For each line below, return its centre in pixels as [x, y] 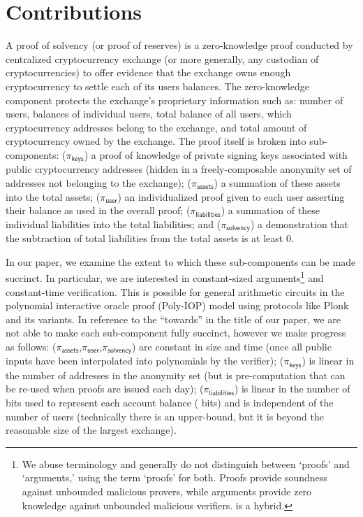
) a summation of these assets [277, 182]
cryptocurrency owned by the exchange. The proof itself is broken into [156, 141]
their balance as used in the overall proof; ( [98, 210]
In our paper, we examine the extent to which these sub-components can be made [181, 261]
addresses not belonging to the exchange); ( [98, 182]
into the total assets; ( [53, 196]
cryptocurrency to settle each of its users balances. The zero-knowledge [157, 86]
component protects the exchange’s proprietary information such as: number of [175, 100]
